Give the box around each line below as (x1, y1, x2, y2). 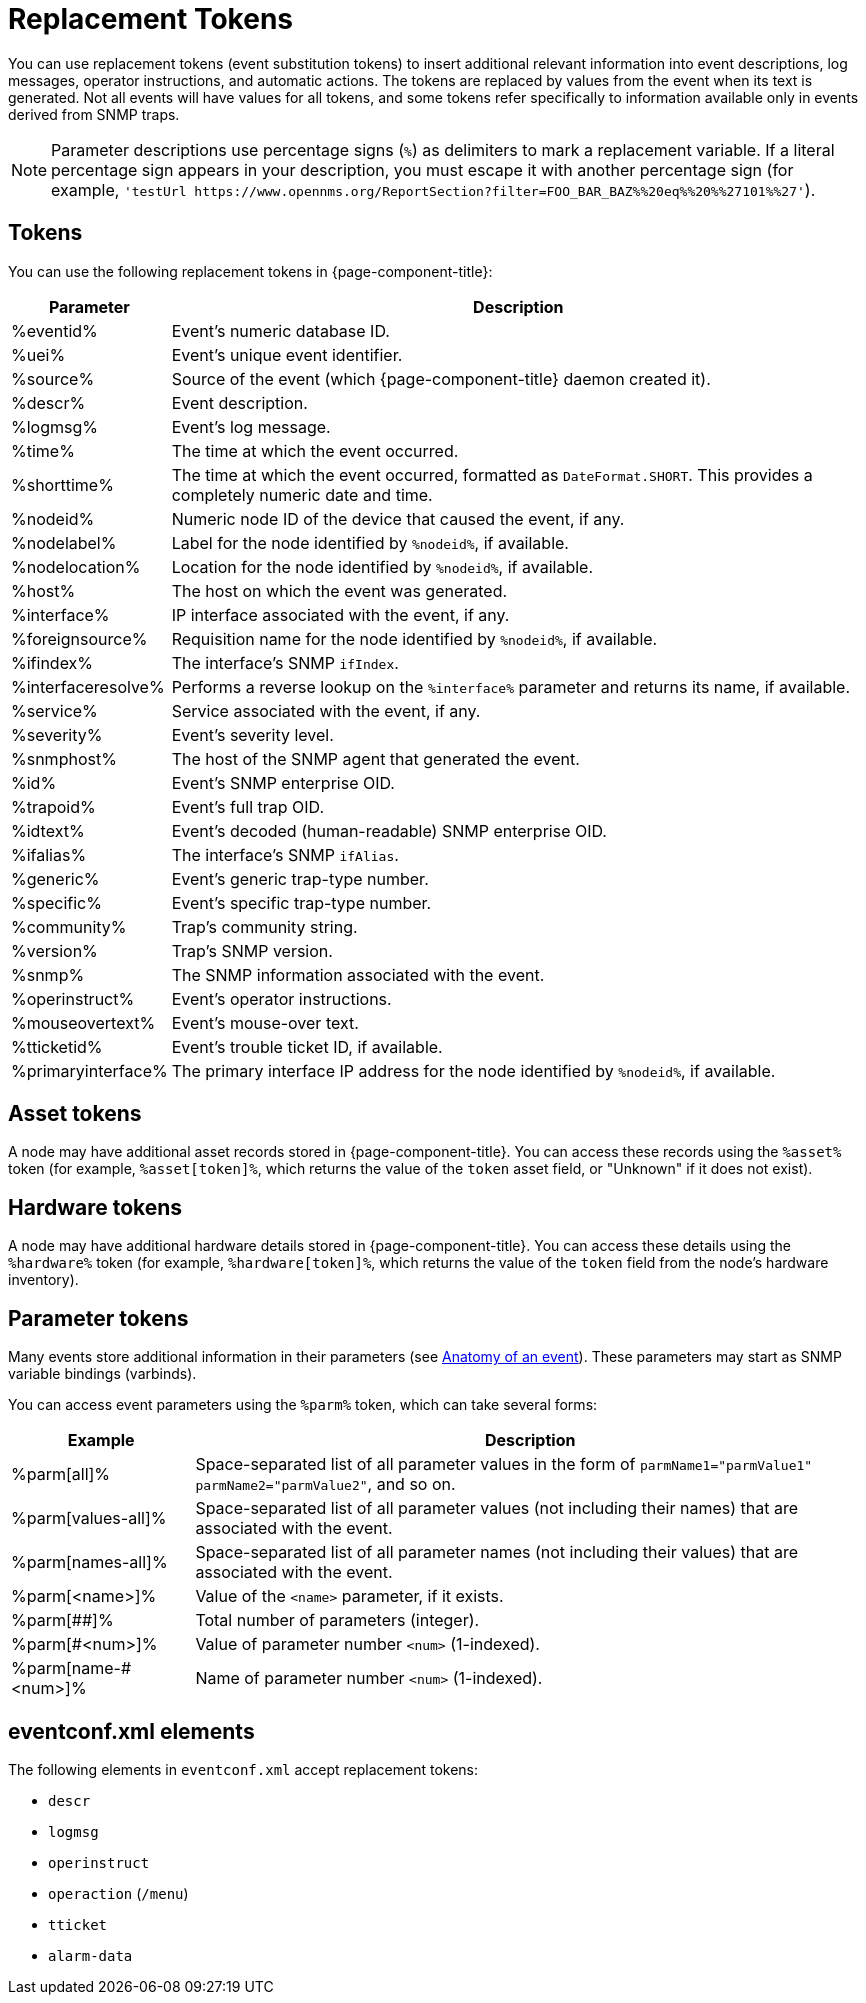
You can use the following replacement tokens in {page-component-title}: (8, 262, 493, 280)
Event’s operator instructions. (171, 988, 392, 1009)
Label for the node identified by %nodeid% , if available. (171, 532, 569, 553)
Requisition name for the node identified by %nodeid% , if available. (171, 628, 658, 649)
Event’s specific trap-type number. (171, 892, 432, 913)
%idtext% (11, 820, 85, 841)
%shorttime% (11, 474, 114, 495)
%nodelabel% (11, 532, 117, 553)
